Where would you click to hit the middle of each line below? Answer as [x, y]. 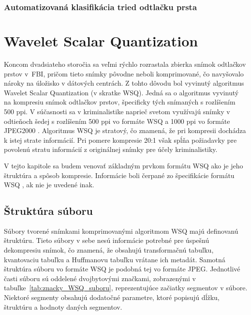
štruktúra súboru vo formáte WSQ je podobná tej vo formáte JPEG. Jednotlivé [122, 269]
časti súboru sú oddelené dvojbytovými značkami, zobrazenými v [100, 278]
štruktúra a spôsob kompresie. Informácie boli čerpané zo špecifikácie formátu [119, 175]
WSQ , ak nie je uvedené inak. [49, 185]
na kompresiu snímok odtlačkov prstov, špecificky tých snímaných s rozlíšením [120, 102]
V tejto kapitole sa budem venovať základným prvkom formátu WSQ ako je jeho [124, 165]
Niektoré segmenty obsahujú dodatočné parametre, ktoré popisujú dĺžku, [112, 297]
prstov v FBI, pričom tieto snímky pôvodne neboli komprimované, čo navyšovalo [124, 73]
